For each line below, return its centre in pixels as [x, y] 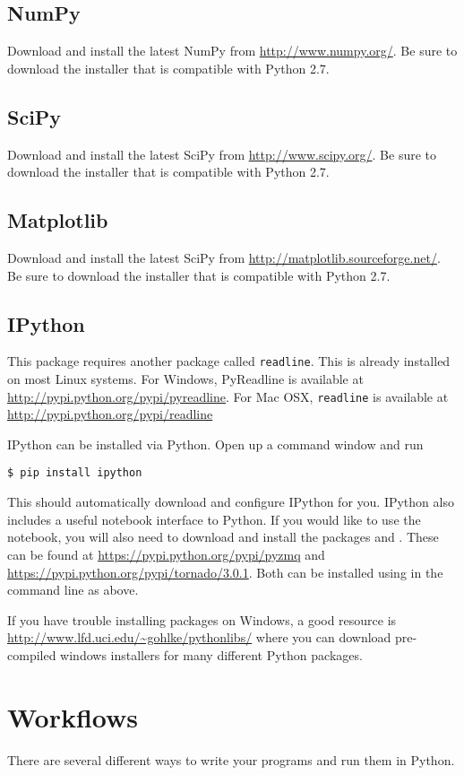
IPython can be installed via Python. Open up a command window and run [215, 444]
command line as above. [73, 590]
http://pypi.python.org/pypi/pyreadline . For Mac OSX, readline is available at [228, 396]
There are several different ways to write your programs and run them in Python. [231, 759]
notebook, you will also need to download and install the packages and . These [223, 537]
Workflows [73, 716]
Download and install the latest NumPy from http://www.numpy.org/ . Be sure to [232, 51]
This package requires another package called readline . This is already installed [229, 361]
